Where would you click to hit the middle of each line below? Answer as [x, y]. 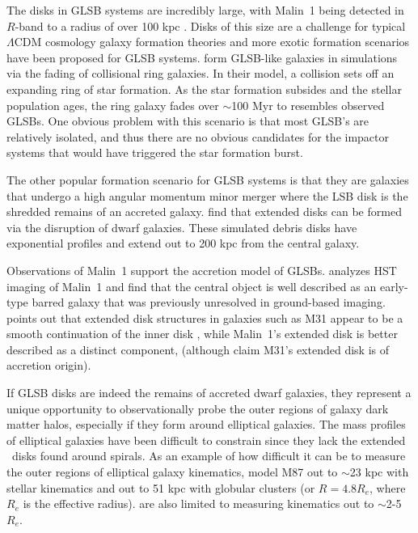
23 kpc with [379, 472]
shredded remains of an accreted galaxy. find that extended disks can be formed [204, 212]
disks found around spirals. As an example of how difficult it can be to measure [209, 456]
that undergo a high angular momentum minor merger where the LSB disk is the [207, 195]
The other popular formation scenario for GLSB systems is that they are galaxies [208, 179]
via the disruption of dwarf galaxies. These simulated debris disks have [182, 227]
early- [394, 286]
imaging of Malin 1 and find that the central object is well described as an [192, 286]
